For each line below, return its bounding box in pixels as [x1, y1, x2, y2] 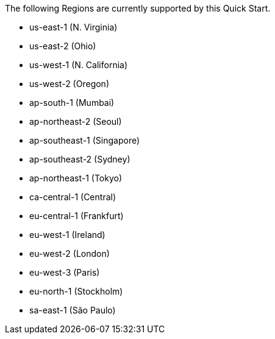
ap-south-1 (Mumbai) [29, 97, 115, 108]
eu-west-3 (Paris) [29, 267, 100, 278]
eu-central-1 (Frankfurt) [29, 211, 124, 221]
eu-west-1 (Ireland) [29, 229, 105, 240]
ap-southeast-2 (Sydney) [29, 154, 130, 164]
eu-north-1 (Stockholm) [29, 286, 123, 296]
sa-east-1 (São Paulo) [29, 305, 116, 315]
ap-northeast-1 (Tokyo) [29, 173, 123, 183]
